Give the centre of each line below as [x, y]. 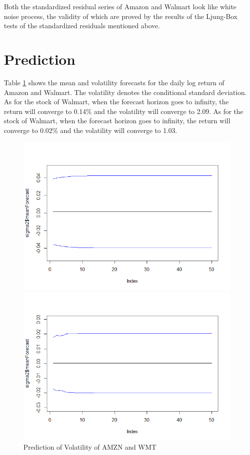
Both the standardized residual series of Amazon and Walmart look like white [120, 6]
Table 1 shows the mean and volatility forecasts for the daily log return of [114, 82]
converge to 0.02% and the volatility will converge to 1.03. [91, 130]
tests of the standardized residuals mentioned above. [82, 26]
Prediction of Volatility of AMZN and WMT [90, 447]
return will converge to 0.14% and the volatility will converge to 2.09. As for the [124, 111]
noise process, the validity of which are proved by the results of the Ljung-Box [121, 16]
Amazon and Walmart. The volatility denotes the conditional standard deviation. [125, 92]
